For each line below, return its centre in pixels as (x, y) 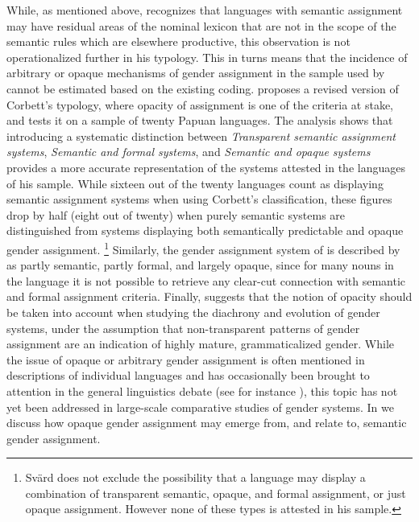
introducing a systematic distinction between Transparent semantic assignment (201, 136)
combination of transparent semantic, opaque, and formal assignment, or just (216, 493)
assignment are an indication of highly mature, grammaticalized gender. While (200, 344)
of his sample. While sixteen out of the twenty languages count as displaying (195, 183)
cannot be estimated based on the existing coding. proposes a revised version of (203, 88)
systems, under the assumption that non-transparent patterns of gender (183, 328)
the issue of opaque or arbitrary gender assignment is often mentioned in (186, 359)
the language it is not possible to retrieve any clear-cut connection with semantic (206, 280)
